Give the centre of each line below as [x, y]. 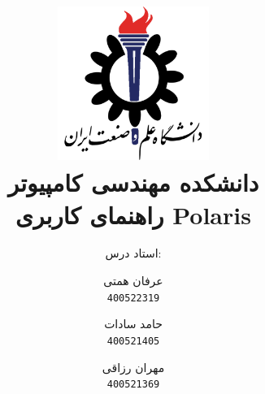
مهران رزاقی [133, 367]
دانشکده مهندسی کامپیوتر [133, 182]
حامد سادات [133, 324]
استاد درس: [133, 253]
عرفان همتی [133, 281]
